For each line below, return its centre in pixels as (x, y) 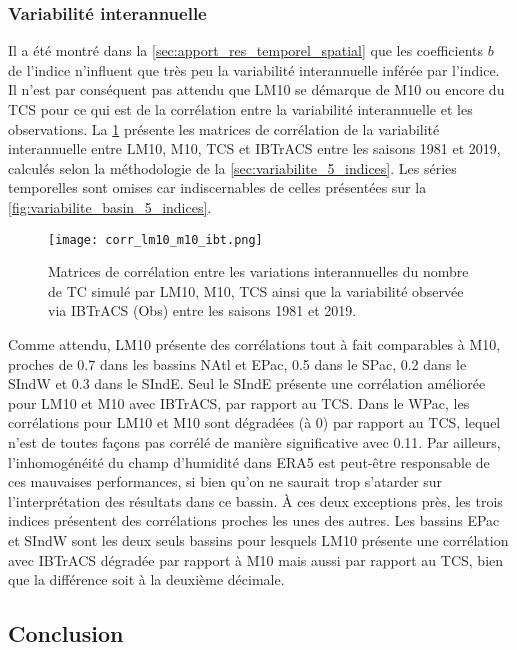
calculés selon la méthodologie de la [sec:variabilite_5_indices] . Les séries (232, 167)
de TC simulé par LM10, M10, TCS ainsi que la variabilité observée (256, 290)
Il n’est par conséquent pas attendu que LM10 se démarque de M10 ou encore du (256, 89)
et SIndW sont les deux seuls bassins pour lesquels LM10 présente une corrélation (258, 539)
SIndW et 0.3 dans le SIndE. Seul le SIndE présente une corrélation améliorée (247, 383)
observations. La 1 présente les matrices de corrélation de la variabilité (224, 128)
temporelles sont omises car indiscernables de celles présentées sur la (217, 187)
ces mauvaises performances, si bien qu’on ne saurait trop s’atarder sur (225, 481)
